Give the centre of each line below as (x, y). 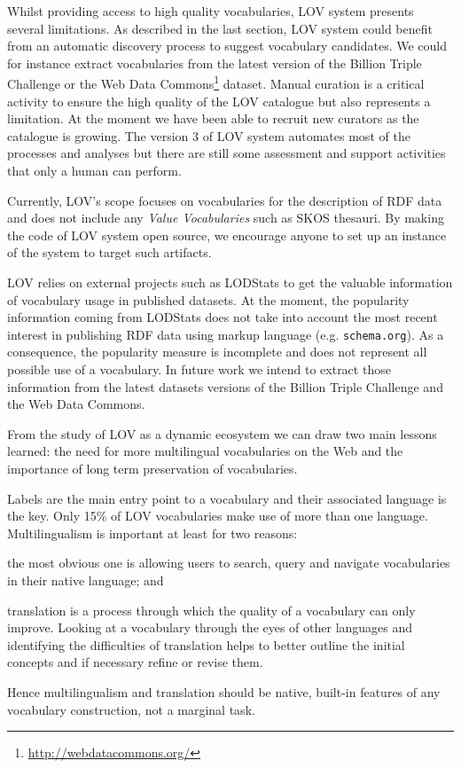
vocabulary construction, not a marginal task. (131, 709)
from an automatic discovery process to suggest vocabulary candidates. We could (227, 46)
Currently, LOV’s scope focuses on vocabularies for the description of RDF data (225, 200)
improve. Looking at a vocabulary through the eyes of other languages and (210, 627)
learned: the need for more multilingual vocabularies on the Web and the (205, 451)
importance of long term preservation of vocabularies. (152, 468)
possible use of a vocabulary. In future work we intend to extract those (199, 369)
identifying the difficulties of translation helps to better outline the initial (206, 644)
